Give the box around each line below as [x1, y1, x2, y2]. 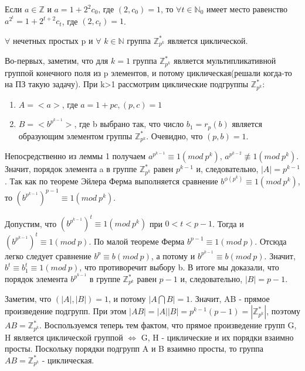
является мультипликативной [173, 54, 276, 67]
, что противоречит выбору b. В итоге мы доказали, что [79, 261, 279, 273]
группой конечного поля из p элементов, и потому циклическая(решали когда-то [5, 66, 292, 78]
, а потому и [151, 249, 195, 262]
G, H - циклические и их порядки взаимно [141, 331, 294, 343]
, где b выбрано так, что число [74, 118, 184, 130]
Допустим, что [5, 217, 57, 229]
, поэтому [266, 305, 300, 317]
